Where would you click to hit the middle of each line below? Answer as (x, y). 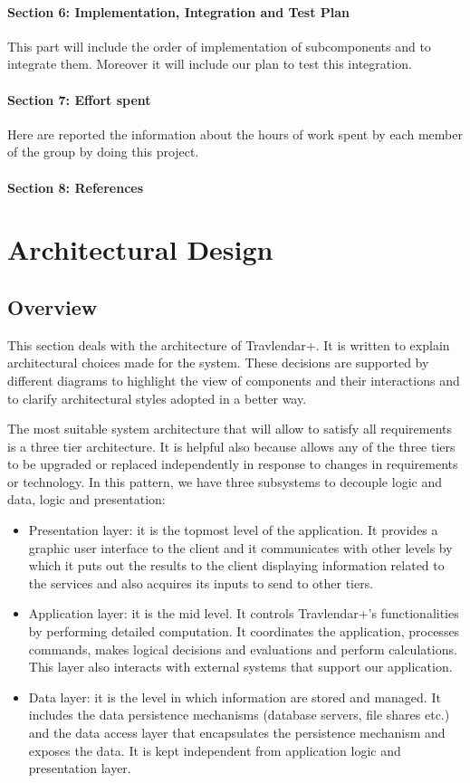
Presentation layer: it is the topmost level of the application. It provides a (233, 530)
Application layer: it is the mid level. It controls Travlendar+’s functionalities (244, 613)
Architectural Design (140, 249)
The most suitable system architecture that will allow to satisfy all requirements (230, 429)
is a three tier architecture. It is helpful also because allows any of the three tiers (231, 446)
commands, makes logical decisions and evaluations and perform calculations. (243, 649)
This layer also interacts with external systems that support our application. (240, 667)
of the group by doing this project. (103, 152)
